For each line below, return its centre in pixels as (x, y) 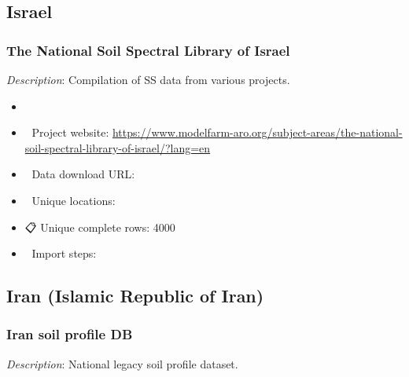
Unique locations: (74, 200)
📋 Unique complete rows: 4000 (100, 227)
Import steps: (64, 253)
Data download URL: (83, 174)
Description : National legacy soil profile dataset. (122, 363)
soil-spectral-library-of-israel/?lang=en (118, 147)
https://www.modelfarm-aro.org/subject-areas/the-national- (257, 132)
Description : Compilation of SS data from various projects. (148, 79)
